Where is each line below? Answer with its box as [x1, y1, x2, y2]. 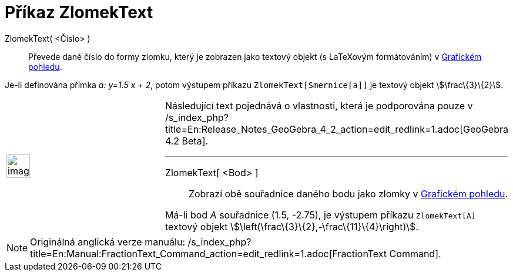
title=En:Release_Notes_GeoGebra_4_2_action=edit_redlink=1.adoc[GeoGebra [165, 123, 508, 135]
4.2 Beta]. [165, 134, 209, 147]
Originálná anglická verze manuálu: [30, 235, 185, 248]
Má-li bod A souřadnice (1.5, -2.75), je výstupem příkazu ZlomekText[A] [165, 208, 476, 221]
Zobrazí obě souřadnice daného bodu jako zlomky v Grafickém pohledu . [188, 187, 508, 200]
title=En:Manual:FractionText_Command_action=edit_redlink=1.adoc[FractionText [30, 247, 387, 260]
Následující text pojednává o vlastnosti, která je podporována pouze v [165, 99, 473, 112]
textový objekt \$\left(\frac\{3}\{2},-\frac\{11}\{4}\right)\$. [165, 220, 418, 233]
